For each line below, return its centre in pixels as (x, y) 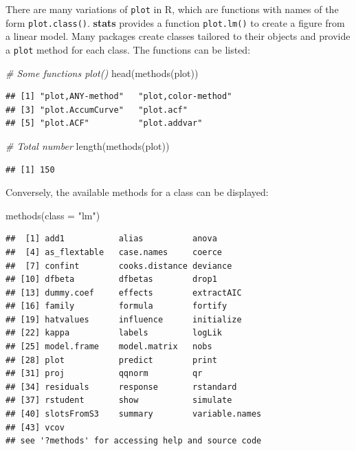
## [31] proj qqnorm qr (104, 374)
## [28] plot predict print (111, 360)
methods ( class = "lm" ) (53, 215)
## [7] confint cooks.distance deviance (119, 266)
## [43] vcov (35, 427)
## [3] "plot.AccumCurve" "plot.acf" (97, 110)
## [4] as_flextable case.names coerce (114, 252)
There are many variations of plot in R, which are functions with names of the (172, 9)
